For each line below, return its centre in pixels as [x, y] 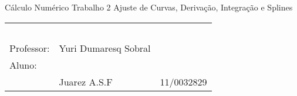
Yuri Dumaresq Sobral [105, 48]
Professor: [30, 48]
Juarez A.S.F [86, 81]
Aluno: [23, 65]
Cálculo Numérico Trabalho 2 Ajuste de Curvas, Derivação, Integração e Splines [149, 7]
